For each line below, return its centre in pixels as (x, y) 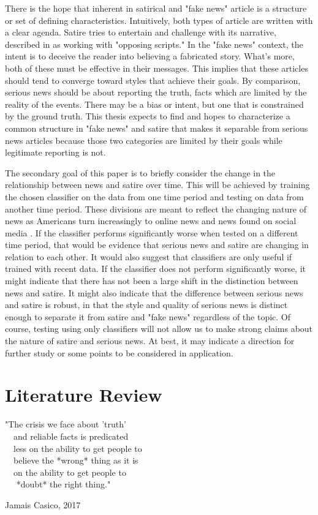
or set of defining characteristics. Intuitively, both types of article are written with (159, 20)
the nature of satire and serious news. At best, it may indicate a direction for (150, 341)
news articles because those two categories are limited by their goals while (144, 140)
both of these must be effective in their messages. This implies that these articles (157, 68)
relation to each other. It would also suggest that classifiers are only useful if (149, 256)
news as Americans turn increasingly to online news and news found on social (151, 221)
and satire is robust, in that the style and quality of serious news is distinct (146, 305)
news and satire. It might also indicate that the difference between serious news (154, 292)
